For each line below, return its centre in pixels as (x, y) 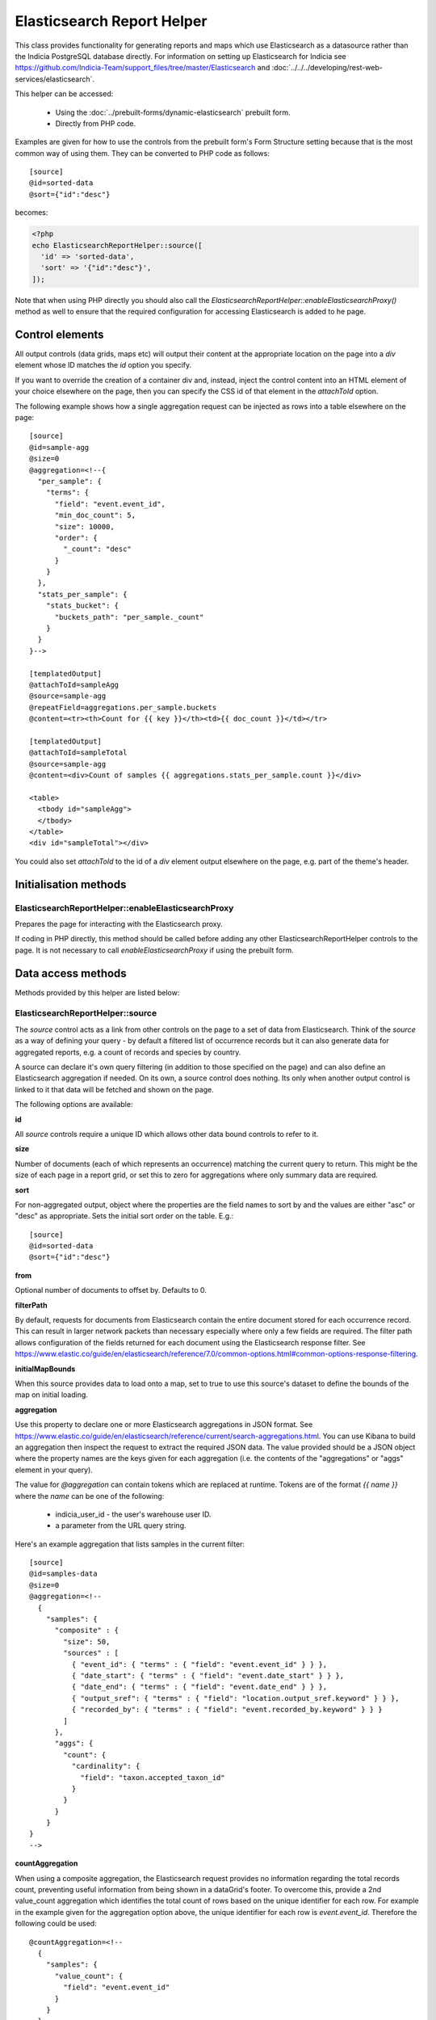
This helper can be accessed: (64, 94)
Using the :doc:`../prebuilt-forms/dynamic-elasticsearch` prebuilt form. (173, 112)
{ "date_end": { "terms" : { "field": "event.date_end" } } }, (199, 1687)
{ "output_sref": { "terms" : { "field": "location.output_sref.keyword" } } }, (235, 1698)
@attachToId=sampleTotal (78, 753)
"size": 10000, (84, 526)
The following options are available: (74, 1105)
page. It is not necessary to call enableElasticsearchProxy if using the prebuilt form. (154, 950)
